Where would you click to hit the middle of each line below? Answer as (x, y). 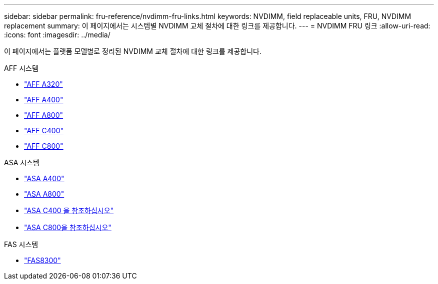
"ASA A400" (44, 178)
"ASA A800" (44, 194)
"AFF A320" (43, 84)
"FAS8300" (42, 260)
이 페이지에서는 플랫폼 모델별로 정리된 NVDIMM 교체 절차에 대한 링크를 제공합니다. (133, 51)
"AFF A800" (44, 115)
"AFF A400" (44, 100)
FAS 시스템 (21, 244)
